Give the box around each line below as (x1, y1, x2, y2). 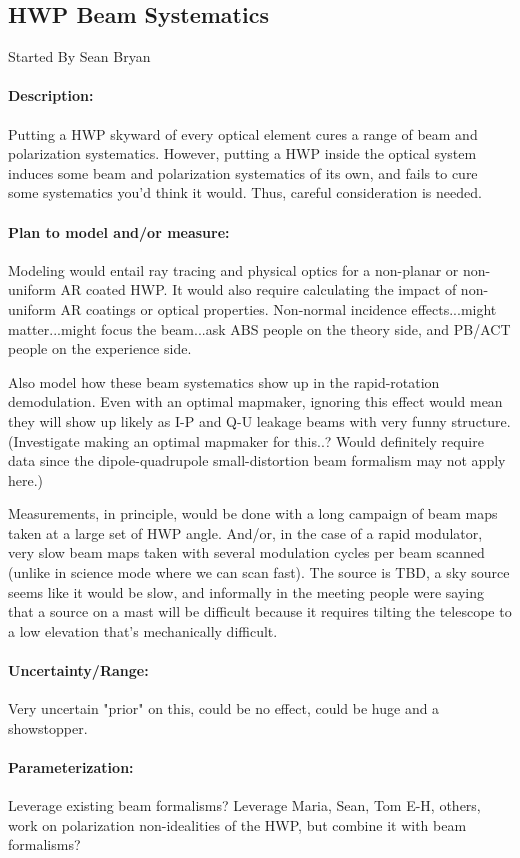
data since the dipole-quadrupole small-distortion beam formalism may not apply (8, 450, 506, 471)
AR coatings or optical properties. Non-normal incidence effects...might (60, 298, 497, 319)
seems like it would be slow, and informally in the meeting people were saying (8, 581, 484, 602)
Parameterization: (8, 757, 134, 778)
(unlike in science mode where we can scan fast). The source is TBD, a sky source (8, 562, 510, 583)
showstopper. (8, 717, 88, 738)
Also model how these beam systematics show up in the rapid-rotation (8, 371, 440, 392)
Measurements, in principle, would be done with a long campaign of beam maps (8, 503, 498, 524)
